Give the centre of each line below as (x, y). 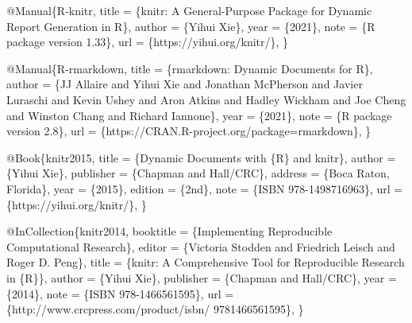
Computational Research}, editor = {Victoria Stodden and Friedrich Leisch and (201, 246)
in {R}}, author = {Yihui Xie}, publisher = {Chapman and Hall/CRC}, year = (202, 277)
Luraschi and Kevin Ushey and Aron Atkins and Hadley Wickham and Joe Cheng (206, 99)
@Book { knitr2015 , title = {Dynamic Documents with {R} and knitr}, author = (201, 157)
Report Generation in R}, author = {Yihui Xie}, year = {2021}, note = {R (191, 26)
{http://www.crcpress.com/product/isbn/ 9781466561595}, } (155, 309)
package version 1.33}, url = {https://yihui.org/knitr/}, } (148, 42)
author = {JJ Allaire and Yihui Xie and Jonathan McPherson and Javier (185, 84)
